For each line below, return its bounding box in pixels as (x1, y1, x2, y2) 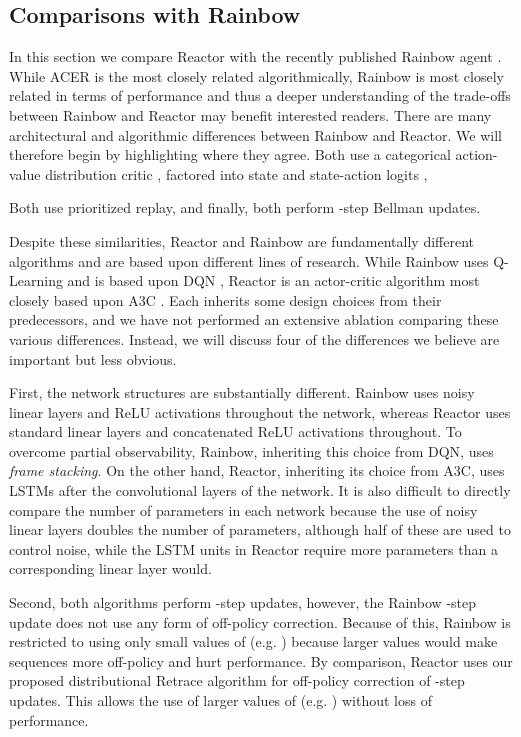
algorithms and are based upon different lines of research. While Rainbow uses (9, 250, 489, 271)
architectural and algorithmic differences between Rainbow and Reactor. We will (9, 124, 502, 145)
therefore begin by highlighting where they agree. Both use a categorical (9, 144, 451, 165)
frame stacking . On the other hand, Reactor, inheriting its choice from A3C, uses (9, 460, 505, 481)
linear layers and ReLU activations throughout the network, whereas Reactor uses (9, 401, 511, 422)
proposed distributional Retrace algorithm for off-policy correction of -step (9, 670, 465, 691)
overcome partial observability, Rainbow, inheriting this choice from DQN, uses (9, 440, 494, 461)
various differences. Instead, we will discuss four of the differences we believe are (9, 328, 500, 349)
